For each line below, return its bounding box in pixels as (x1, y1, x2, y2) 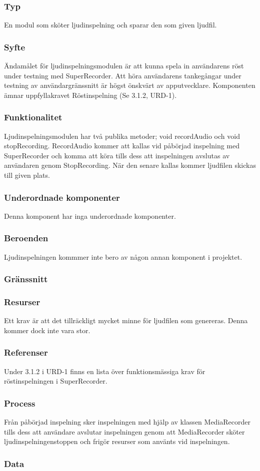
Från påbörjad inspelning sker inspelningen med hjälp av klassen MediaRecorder (4, 417, 250, 427)
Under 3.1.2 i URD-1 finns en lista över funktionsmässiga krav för (4, 366, 205, 376)
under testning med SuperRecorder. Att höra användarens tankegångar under (4, 70, 241, 80)
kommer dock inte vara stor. (4, 325, 90, 335)
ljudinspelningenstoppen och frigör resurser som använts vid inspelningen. (4, 436, 230, 447)
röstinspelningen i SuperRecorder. (4, 376, 107, 386)
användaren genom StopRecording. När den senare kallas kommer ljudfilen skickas (4, 160, 256, 170)
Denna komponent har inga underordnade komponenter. (4, 210, 176, 221)
